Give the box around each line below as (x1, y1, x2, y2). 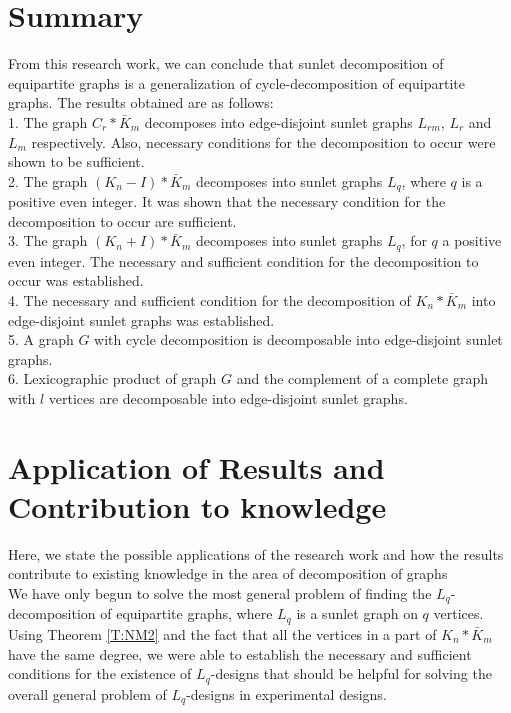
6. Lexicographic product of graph (8, 368, 217, 389)
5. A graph (8, 329, 74, 350)
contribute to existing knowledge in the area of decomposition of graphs (8, 563, 448, 584)
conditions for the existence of (8, 663, 192, 684)
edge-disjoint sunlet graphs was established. (8, 309, 275, 330)
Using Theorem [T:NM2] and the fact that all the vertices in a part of (8, 623, 437, 644)
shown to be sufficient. (8, 151, 145, 172)
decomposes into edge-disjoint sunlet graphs (144, 111, 413, 132)
